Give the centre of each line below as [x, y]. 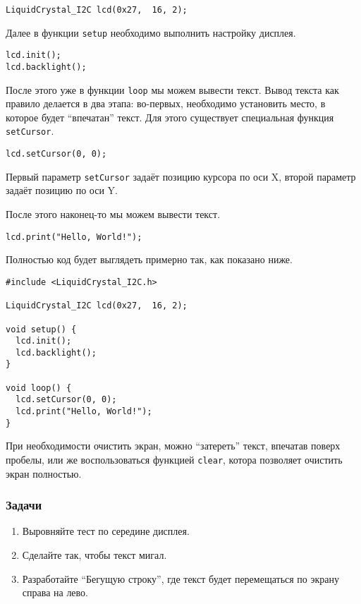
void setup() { [41, 329]
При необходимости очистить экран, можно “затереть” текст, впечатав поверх [173, 446]
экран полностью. [44, 473]
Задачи [24, 505]
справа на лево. [55, 592]
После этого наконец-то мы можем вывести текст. [113, 214]
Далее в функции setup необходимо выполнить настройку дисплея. [151, 32]
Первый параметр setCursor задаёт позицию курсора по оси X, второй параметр [181, 176]
